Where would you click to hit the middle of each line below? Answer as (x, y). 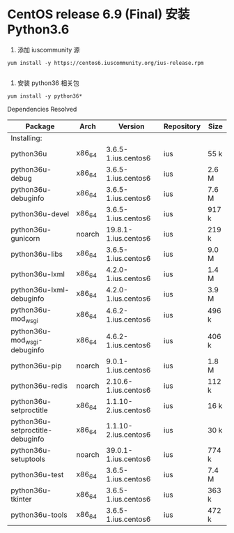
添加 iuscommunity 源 (48, 50)
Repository (182, 126)
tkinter (21, 500)
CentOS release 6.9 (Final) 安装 (99, 14)
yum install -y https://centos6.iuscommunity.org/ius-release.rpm (106, 63)
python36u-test (37, 475)
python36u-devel (40, 213)
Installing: (26, 138)
